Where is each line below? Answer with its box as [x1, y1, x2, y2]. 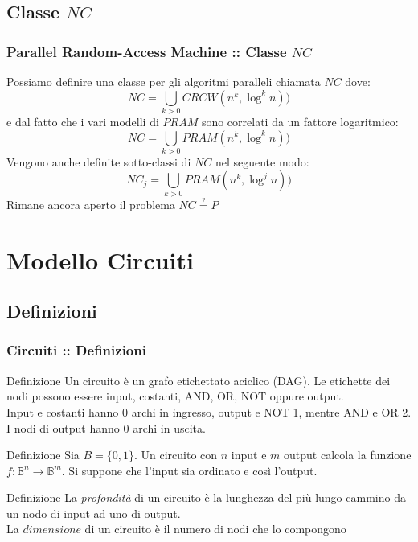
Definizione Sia [6, 446, 80, 463]
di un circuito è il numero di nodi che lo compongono [84, 520, 346, 537]
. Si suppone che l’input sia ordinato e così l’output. [61, 462, 318, 478]
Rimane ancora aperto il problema [6, 195, 175, 212]
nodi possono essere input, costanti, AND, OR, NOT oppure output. [6, 388, 344, 404]
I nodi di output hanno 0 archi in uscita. [6, 419, 206, 436]
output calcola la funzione [284, 446, 412, 463]
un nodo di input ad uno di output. [6, 504, 181, 521]
